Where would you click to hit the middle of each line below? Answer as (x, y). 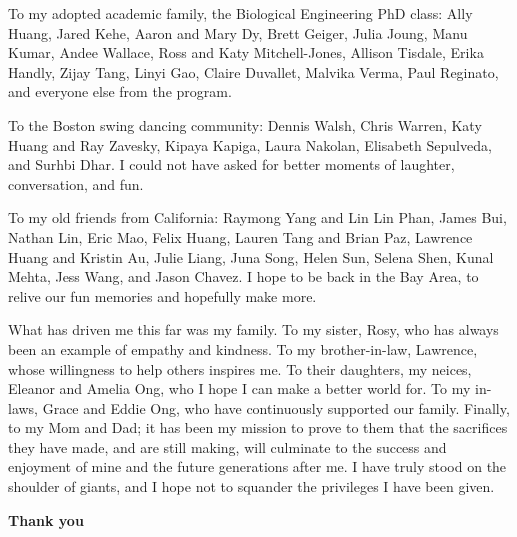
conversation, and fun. (76, 183)
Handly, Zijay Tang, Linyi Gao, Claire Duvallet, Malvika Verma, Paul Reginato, (253, 71)
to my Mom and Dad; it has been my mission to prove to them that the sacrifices (258, 427)
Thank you (46, 519)
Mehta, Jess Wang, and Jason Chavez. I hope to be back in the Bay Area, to (243, 276)
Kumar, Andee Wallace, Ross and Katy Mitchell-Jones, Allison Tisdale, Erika (246, 52)
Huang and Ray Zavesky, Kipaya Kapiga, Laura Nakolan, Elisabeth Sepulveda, (250, 144)
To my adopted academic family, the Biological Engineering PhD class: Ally (240, 13)
